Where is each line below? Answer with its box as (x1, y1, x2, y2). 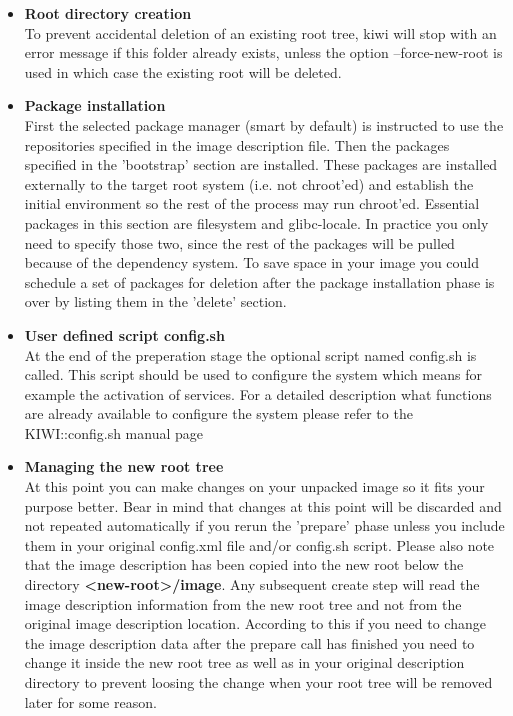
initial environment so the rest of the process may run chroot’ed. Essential (24, 193, 480, 214)
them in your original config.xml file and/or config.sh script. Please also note (24, 534, 495, 555)
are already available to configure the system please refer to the (24, 403, 413, 424)
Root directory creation (24, 3, 192, 23)
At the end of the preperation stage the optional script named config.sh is (24, 344, 477, 365)
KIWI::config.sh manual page (24, 422, 204, 443)
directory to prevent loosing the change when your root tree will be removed (24, 672, 493, 692)
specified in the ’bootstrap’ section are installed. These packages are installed (24, 154, 498, 175)
